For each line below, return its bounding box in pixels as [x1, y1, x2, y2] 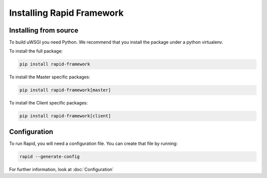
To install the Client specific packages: [9, 100, 88, 106]
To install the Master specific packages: [9, 74, 90, 80]
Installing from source [9, 26, 79, 35]
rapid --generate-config [19, 153, 80, 159]
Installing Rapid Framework [9, 7, 124, 18]
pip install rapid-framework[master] [19, 87, 111, 93]
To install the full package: [9, 48, 63, 54]
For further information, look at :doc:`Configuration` [9, 166, 114, 172]
